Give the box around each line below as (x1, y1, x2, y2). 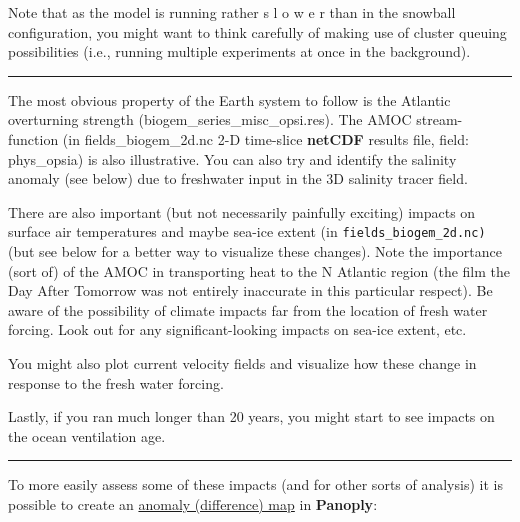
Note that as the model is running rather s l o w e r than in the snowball (8, 2, 456, 22)
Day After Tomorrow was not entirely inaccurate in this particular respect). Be (8, 280, 493, 301)
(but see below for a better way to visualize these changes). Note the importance (8, 241, 502, 261)
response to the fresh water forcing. (8, 372, 224, 393)
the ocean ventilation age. (8, 425, 166, 446)
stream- (416, 109, 463, 130)
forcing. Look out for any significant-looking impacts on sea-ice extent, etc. (8, 319, 467, 340)
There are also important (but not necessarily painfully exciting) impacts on (8, 201, 476, 222)
